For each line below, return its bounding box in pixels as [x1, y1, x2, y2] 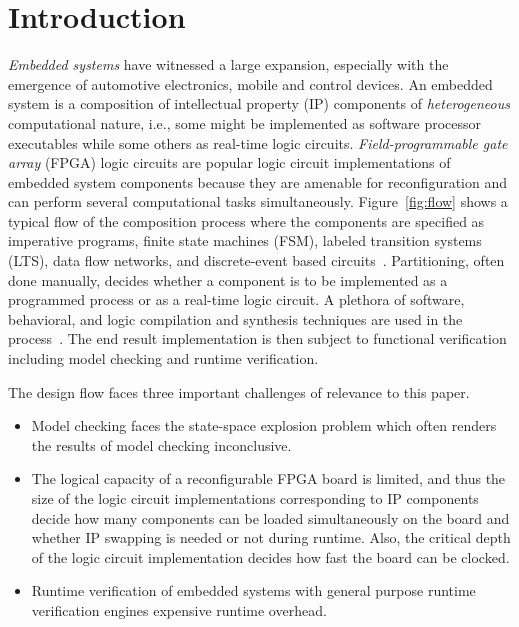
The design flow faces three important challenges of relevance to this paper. [8, 381, 470, 402]
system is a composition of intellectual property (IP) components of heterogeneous [8, 93, 510, 114]
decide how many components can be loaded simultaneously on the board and [31, 507, 510, 528]
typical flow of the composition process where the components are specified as [8, 210, 485, 231]
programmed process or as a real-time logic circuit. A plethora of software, [8, 289, 465, 310]
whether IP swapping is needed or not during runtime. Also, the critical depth [31, 527, 511, 548]
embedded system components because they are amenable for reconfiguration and [8, 171, 507, 192]
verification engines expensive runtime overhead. [31, 599, 327, 620]
